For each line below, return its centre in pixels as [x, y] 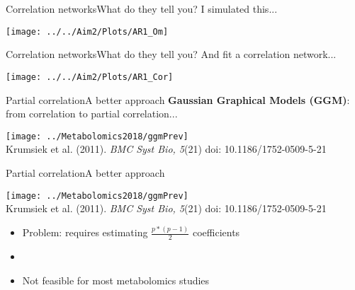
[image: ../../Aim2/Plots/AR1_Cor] [90, 77]
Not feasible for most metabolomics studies [116, 280]
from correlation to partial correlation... [92, 114]
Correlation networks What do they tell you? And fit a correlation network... [171, 54]
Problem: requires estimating [85, 232]
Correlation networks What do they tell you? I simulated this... [142, 8]
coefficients [216, 232]
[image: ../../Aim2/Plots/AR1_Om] [87, 31]
